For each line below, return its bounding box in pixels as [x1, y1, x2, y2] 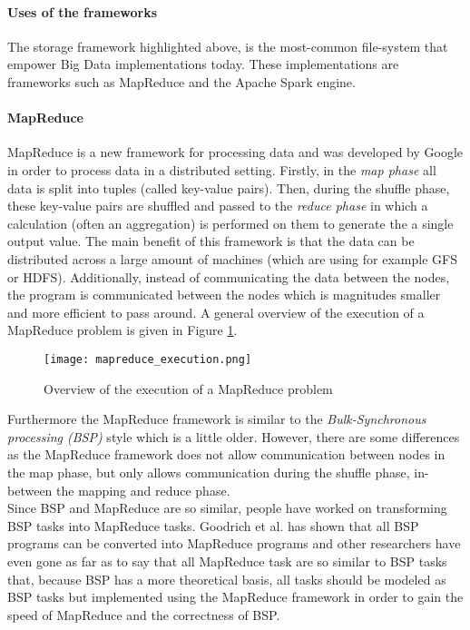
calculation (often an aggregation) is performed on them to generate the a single [7, 213, 454, 232]
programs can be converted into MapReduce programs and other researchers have [7, 534, 461, 553]
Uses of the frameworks [7, 2, 158, 21]
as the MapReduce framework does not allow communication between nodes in [7, 445, 446, 464]
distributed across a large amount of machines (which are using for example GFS [7, 249, 457, 268]
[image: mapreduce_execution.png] [44, 352, 252, 366]
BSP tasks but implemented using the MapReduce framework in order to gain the [7, 587, 464, 606]
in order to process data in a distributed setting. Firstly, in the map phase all [7, 160, 436, 179]
